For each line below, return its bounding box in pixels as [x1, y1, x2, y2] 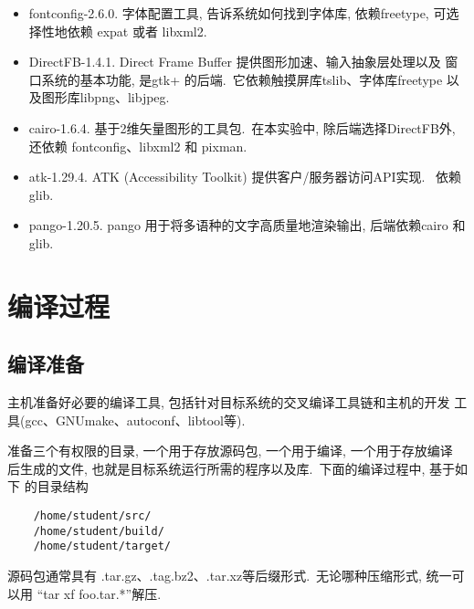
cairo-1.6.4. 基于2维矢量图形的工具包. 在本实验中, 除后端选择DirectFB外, [28, 118, 456, 137]
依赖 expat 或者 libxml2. [67, 21, 207, 40]
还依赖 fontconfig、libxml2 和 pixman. [28, 136, 248, 155]
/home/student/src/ [33, 509, 152, 523]
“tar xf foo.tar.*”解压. [37, 583, 162, 603]
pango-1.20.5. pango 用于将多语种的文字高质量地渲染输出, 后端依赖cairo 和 [28, 215, 466, 235]
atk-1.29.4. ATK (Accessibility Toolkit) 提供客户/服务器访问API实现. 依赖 [28, 167, 462, 186]
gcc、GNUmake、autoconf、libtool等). [25, 410, 246, 429]
